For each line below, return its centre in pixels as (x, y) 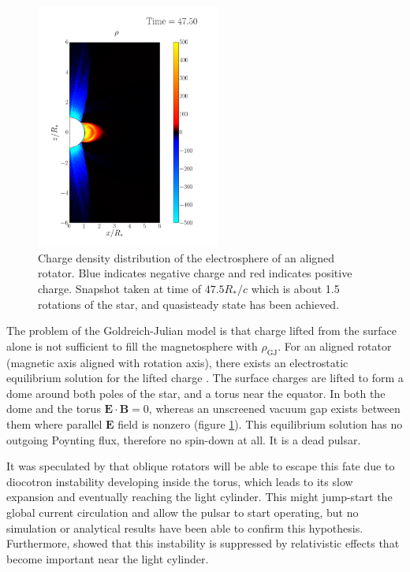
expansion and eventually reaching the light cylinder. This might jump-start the (199, 497)
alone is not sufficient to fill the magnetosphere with (132, 345)
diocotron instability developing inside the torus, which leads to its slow (180, 481)
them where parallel (54, 424)
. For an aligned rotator (335, 345)
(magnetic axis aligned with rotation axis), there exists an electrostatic (177, 362)
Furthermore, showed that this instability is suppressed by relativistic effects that (203, 543)
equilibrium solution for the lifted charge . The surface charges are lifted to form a (205, 378)
